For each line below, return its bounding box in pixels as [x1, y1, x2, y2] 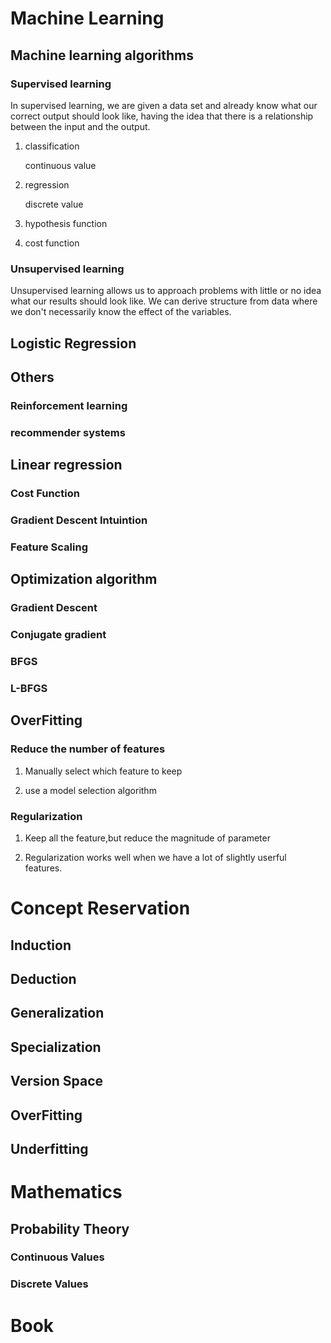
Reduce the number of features [10, 742, 166, 756]
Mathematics [10, 1181, 123, 1204]
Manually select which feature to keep [24, 765, 183, 777]
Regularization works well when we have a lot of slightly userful [24, 852, 287, 864]
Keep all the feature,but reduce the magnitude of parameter [24, 832, 271, 844]
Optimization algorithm [10, 571, 158, 588]
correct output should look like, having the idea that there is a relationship [10, 110, 314, 122]
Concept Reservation [10, 897, 191, 920]
